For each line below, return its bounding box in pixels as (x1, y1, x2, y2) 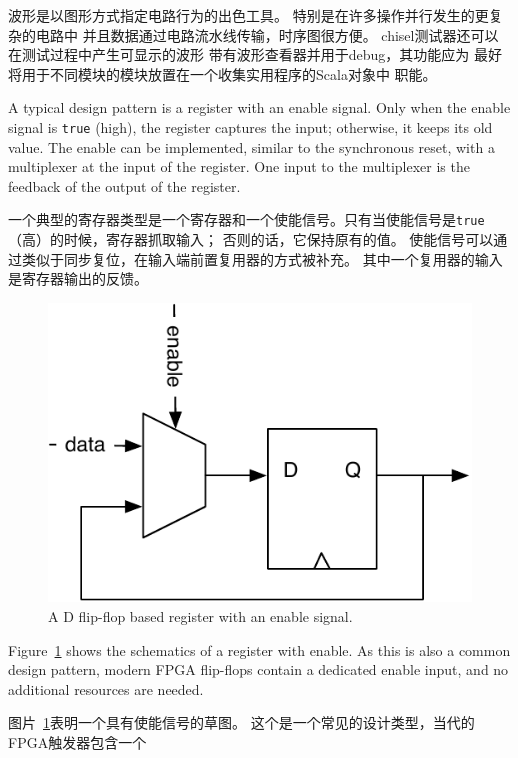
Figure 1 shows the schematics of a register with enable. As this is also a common (8, 639, 511, 660)
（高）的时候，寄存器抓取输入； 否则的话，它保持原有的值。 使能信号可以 (8, 229, 494, 250)
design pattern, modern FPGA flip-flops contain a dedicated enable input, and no (8, 659, 509, 680)
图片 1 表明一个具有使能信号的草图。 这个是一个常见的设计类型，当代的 (8, 712, 475, 733)
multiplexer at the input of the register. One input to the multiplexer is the (8, 156, 470, 177)
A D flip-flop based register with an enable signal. (48, 605, 353, 626)
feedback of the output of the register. (8, 175, 241, 196)
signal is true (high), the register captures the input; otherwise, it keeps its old (8, 116, 493, 137)
